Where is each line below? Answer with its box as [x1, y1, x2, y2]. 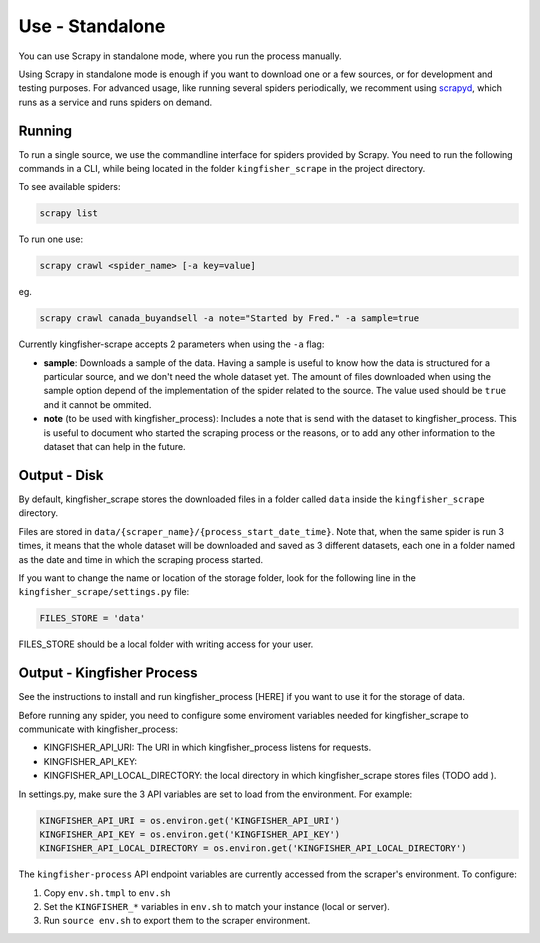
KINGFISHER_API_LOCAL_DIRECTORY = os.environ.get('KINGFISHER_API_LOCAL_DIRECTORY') [39, 843, 467, 854]
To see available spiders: [18, 181, 121, 193]
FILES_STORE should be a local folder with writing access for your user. [18, 638, 314, 650]
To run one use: [18, 233, 84, 245]
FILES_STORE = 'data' [39, 613, 146, 624]
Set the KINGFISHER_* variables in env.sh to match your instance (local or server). [43, 901, 390, 913]
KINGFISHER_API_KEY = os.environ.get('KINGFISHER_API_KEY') [39, 828, 341, 840]
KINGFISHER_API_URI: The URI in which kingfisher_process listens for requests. [43, 741, 372, 754]
